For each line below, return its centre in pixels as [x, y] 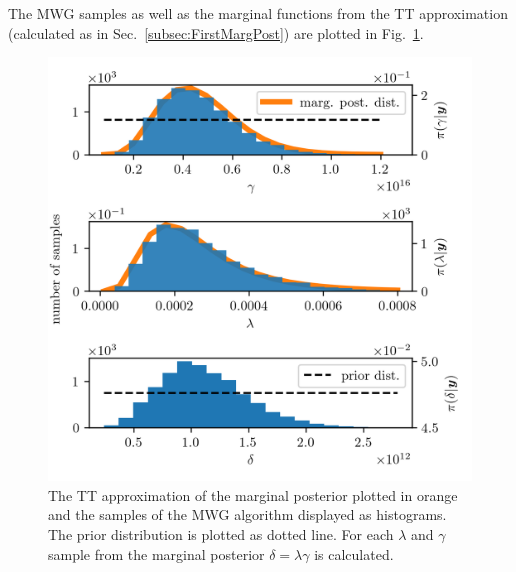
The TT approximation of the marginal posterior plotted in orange [253, 494]
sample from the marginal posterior [156, 553]
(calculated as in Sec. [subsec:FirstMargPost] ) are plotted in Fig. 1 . [216, 32]
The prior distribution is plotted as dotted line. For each [221, 533]
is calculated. [354, 553]
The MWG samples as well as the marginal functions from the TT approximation [258, 13]
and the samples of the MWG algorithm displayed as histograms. [247, 514]
